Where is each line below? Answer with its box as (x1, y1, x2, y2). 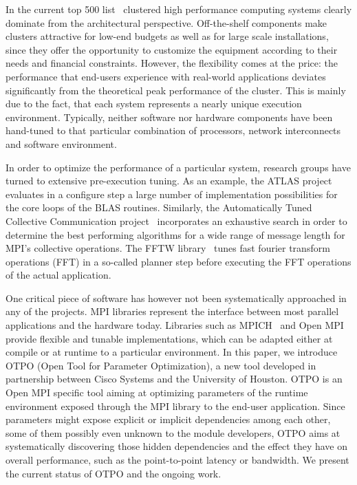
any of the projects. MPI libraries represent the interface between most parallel (6, 304, 339, 319)
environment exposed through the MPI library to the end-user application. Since (6, 398, 345, 413)
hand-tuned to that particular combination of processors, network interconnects (6, 123, 341, 138)
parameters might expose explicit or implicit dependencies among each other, (6, 412, 331, 427)
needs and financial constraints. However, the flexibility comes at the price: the (6, 56, 338, 70)
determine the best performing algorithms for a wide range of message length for (6, 227, 345, 241)
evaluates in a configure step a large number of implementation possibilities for (6, 186, 338, 201)
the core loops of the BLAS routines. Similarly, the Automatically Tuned (6, 200, 312, 215)
